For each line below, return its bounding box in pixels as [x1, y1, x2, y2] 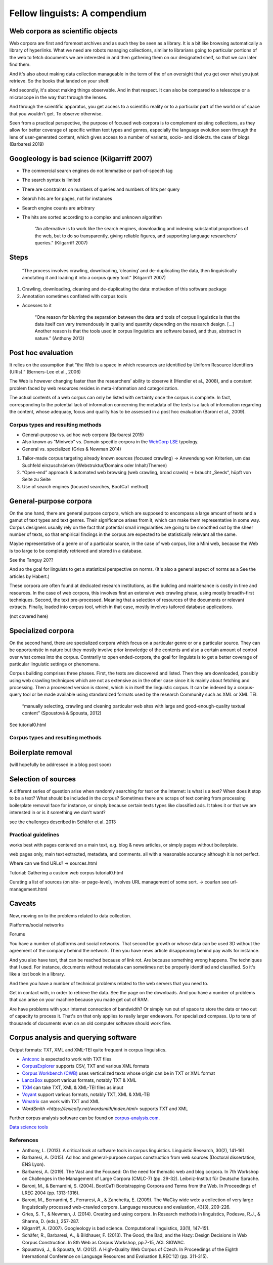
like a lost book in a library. [9, 971, 65, 977]
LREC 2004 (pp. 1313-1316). [22, 1190, 80, 1196]
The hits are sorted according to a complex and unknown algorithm [22, 214, 162, 220]
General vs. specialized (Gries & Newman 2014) [22, 446, 121, 452]
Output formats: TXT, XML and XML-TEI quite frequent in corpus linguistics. [9, 1046, 167, 1052]
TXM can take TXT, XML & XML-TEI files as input [22, 1084, 124, 1090]
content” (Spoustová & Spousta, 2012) [22, 710, 102, 716]
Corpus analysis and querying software [9, 1033, 137, 1042]
